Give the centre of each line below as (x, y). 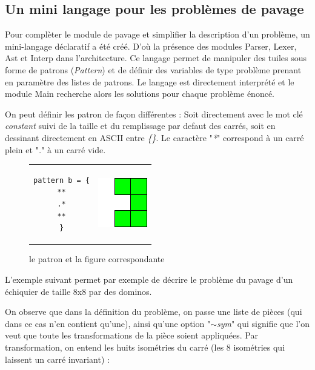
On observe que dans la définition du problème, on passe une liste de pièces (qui (154, 312)
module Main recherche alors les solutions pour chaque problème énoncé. (140, 94)
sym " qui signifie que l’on (263, 323)
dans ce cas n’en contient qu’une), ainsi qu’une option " (108, 323)
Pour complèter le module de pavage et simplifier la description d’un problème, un (157, 34)
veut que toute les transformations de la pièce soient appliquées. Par (131, 335)
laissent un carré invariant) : (57, 359)
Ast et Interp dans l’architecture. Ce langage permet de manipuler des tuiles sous (156, 58)
